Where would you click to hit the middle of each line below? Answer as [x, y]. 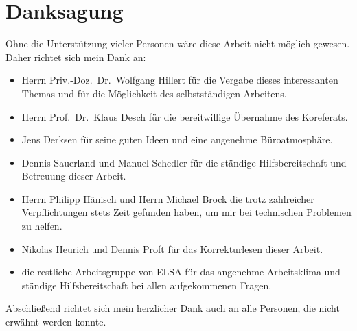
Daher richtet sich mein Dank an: [76, 57]
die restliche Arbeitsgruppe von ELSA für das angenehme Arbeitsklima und [181, 272]
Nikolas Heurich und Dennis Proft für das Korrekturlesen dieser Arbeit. [172, 248]
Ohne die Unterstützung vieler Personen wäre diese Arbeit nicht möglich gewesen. [178, 44]
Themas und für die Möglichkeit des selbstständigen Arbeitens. [154, 93]
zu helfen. [42, 226]
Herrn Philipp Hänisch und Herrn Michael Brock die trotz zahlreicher [168, 198]
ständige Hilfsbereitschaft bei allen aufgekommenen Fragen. [147, 285]
